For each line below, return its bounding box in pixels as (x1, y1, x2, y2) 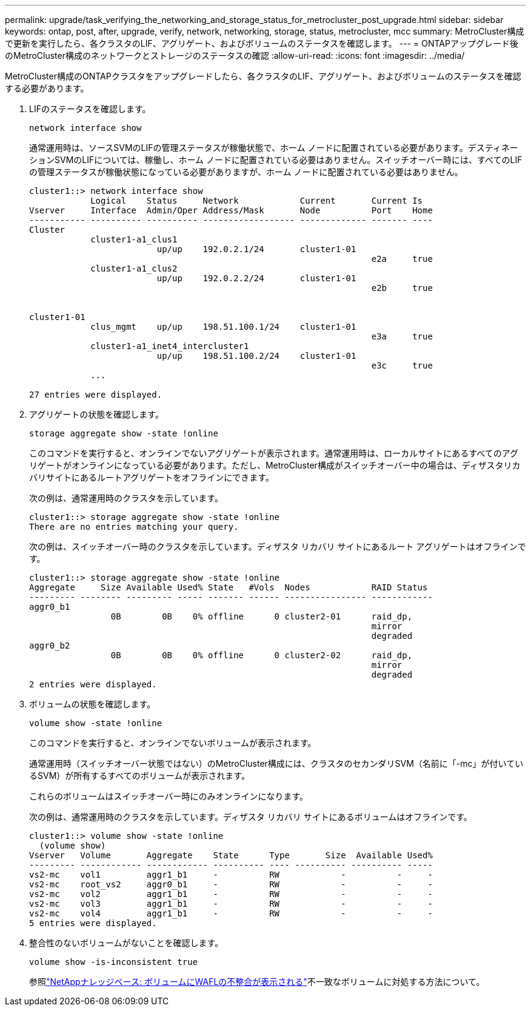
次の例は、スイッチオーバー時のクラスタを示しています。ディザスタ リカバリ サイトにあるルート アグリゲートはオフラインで (29, 541, 526, 552)
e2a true (371, 254, 433, 264)
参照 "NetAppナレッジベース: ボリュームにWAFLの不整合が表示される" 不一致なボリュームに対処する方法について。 (29, 976, 485, 987)
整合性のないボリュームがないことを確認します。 (29, 938, 224, 948)
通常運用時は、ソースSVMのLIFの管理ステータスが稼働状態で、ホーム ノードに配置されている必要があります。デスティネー (29, 142, 518, 153)
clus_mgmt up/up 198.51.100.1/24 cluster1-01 (90, 322, 356, 332)
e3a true (371, 332, 433, 341)
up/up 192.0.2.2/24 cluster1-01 (156, 273, 356, 283)
